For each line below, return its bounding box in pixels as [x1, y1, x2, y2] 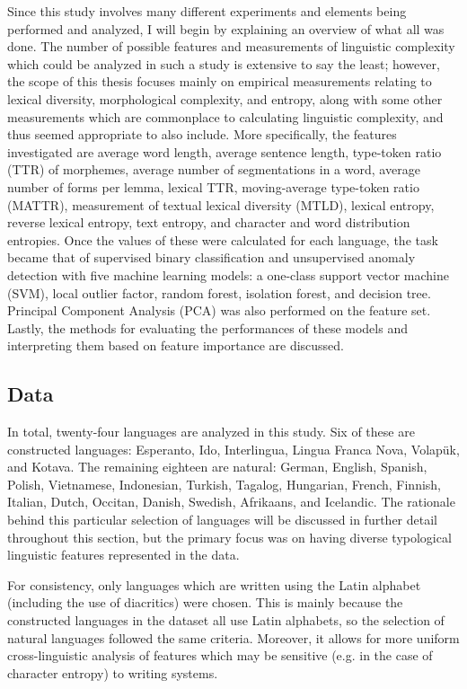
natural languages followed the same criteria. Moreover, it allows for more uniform [7, 628, 460, 647]
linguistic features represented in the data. [7, 545, 240, 564]
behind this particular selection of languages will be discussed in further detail [7, 510, 437, 529]
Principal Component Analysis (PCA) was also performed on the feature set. [7, 301, 431, 320]
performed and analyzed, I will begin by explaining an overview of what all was [7, 19, 445, 38]
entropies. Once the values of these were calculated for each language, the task [7, 230, 438, 249]
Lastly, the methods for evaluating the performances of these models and [7, 318, 408, 337]
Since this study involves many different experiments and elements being [7, 2, 407, 20]
